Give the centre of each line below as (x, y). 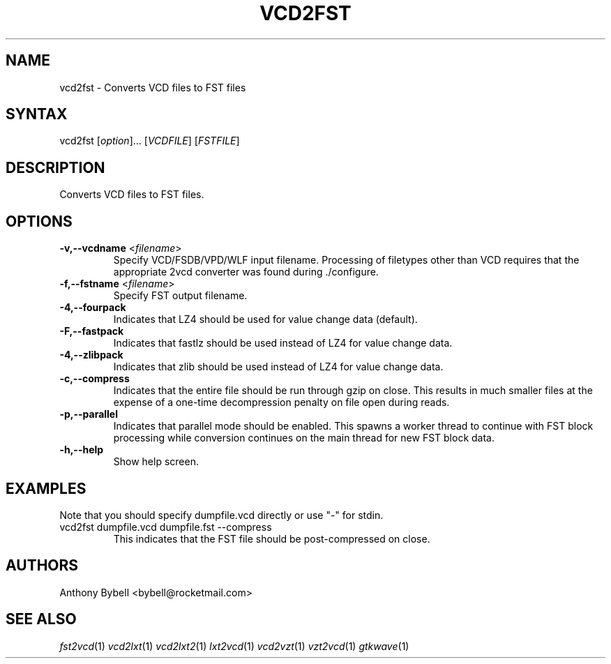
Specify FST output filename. (180, 296)
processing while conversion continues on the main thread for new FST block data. (304, 438)
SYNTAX (37, 114)
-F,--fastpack (92, 331)
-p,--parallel (89, 414)
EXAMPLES (46, 488)
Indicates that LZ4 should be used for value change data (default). (265, 319)
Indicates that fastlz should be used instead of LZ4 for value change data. (283, 343)
